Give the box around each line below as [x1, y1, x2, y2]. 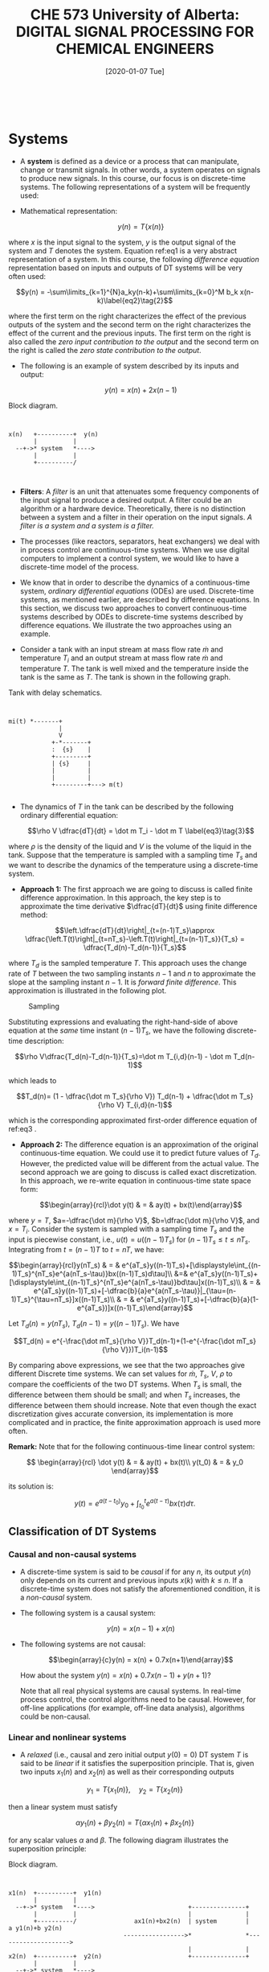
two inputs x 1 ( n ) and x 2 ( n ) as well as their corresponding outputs [19, 1767, 234, 1779]
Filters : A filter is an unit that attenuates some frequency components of [19, 487, 259, 496]
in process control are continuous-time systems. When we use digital [19, 544, 250, 554]
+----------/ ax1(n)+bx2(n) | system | [33, 1917, 250, 1925]
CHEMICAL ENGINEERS [55, 40, 214, 58]
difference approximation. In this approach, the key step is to [19, 893, 222, 902]
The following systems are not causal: [19, 1639, 146, 1649]
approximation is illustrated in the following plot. [8, 986, 167, 996]
